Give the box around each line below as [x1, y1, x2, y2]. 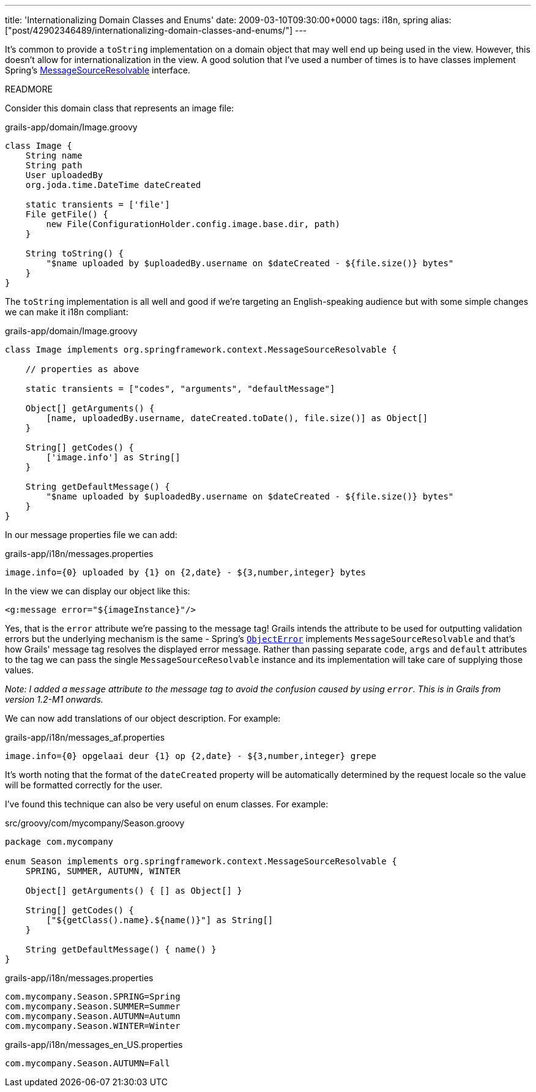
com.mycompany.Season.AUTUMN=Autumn [5, 1011, 181, 1021]
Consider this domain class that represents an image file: [5, 103, 234, 113]
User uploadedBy [25, 170, 103, 180]
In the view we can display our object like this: [5, 586, 190, 596]
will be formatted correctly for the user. [5, 780, 163, 790]
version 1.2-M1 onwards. [5, 694, 103, 705]
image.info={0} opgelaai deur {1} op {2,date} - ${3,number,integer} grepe [5, 751, 376, 761]
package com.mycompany [5, 837, 114, 847]
